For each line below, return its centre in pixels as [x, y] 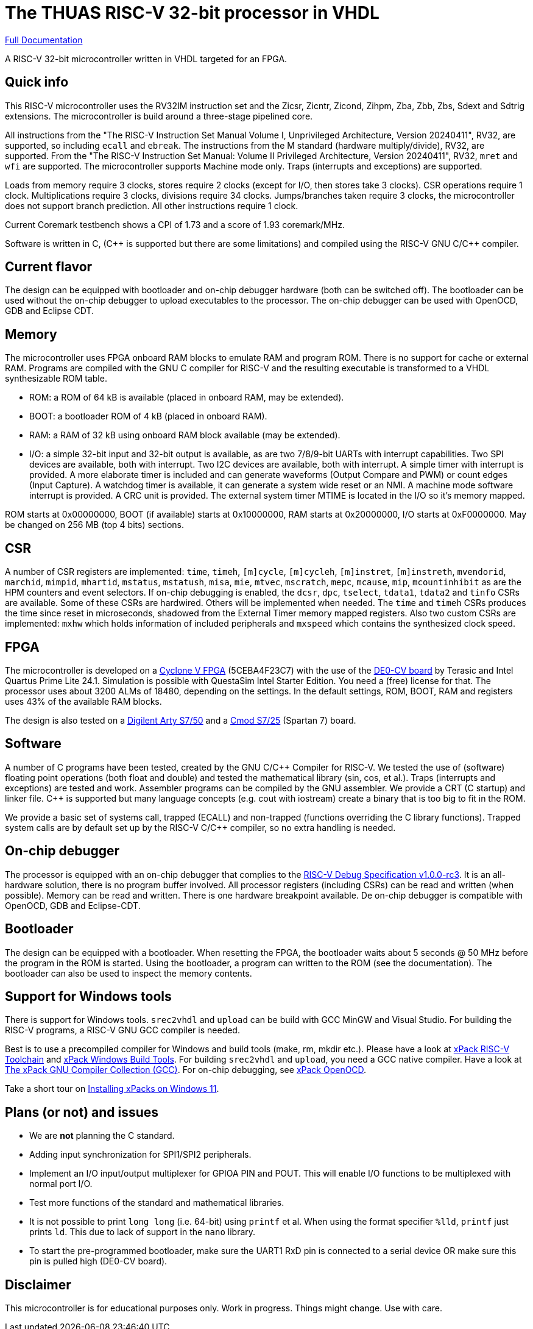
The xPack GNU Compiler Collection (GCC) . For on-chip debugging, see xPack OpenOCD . [186, 1070]
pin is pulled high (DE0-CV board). [98, 1261]
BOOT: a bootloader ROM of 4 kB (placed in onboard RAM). [148, 416]
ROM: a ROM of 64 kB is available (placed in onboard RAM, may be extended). [187, 397]
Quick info [37, 82]
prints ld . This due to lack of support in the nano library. [143, 1232]
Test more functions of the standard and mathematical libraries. [157, 1203]
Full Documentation [44, 40]
